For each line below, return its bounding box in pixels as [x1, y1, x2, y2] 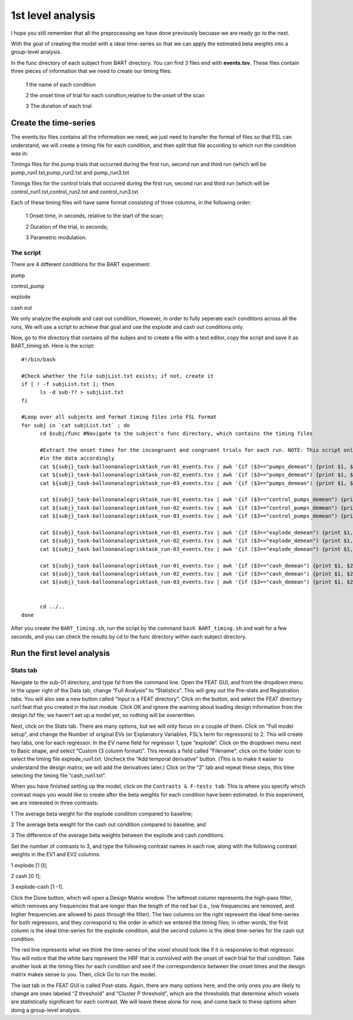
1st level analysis [11, 9, 96, 22]
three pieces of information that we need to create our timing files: [11, 68, 172, 75]
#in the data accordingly [39, 455, 115, 462]
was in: [11, 150, 29, 157]
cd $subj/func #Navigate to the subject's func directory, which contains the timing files [39, 430, 313, 437]
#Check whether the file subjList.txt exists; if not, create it [21, 372, 214, 379]
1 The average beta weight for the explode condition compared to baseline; [11, 810, 193, 817]
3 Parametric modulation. [25, 234, 87, 241]
